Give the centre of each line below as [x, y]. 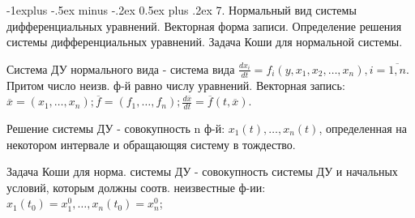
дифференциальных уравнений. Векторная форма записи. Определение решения [204, 26]
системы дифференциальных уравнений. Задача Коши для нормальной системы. [205, 42]
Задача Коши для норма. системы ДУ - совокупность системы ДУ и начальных [202, 171]
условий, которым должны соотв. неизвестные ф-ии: [136, 187]
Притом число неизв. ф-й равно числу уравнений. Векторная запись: [176, 85]
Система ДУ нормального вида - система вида [121, 68]
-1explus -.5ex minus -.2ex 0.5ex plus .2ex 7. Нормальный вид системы [182, 10]
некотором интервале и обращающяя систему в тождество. [151, 144]
